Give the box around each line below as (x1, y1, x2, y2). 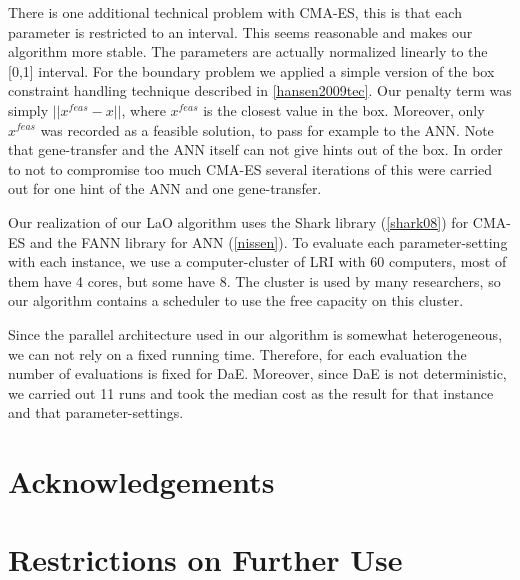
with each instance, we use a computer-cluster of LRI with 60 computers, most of (8, 251, 507, 272)
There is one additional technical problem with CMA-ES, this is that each (8, 2, 462, 22)
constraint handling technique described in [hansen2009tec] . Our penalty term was (8, 80, 512, 101)
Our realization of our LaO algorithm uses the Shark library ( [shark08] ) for (8, 211, 469, 232)
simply (8, 99, 49, 120)
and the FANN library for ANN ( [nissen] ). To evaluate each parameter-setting (29, 231, 508, 252)
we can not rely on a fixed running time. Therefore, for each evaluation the (8, 343, 467, 364)
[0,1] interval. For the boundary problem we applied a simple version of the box (8, 60, 495, 81)
